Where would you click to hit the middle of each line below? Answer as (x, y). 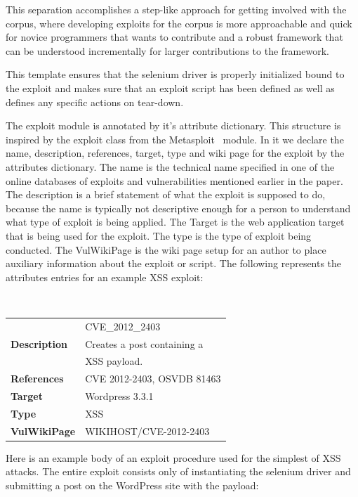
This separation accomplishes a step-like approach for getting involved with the (176, 9)
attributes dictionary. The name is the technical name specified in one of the (170, 166)
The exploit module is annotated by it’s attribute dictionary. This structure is (173, 125)
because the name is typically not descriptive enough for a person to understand (178, 208)
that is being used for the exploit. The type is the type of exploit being (159, 235)
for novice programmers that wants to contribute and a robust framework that (174, 37)
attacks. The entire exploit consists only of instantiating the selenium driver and (178, 471)
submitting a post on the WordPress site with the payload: (132, 485)
